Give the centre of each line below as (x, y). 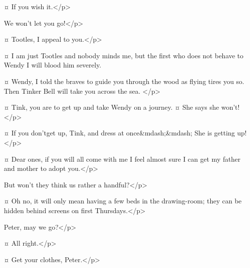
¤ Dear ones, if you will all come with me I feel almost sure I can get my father (122, 159)
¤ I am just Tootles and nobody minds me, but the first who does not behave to (124, 55)
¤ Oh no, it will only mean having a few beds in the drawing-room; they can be (123, 201)
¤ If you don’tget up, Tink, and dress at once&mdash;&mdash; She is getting (119, 133)
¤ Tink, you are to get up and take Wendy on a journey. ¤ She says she (112, 107)
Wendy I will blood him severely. (53, 65)
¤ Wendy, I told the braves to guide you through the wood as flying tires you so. (124, 81)
